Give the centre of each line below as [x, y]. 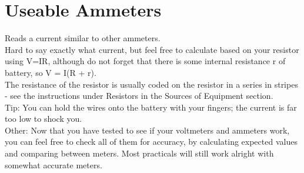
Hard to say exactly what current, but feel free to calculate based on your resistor [152, 49]
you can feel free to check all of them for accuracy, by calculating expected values [151, 142]
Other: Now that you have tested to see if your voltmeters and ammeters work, [147, 130]
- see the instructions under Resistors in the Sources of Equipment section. [139, 96]
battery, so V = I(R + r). [51, 72]
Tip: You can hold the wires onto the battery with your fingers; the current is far [151, 107]
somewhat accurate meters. [54, 164]
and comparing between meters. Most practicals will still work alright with [139, 153]
